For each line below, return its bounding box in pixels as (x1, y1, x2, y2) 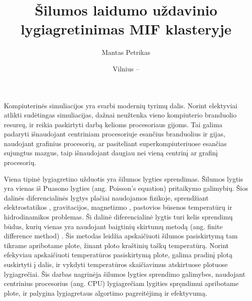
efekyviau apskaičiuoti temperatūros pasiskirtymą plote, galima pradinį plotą (4, 250, 233, 260)
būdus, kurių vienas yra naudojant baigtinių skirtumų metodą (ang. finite (4, 221, 223, 231)
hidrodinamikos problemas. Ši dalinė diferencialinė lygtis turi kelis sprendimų (4, 212, 233, 222)
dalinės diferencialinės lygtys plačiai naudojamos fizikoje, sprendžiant (4, 192, 209, 202)
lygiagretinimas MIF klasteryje (20, 19, 232, 39)
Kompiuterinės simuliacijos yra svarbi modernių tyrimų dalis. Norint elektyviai (4, 100, 237, 110)
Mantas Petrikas (102, 47, 150, 57)
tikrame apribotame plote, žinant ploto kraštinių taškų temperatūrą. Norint (4, 240, 229, 250)
